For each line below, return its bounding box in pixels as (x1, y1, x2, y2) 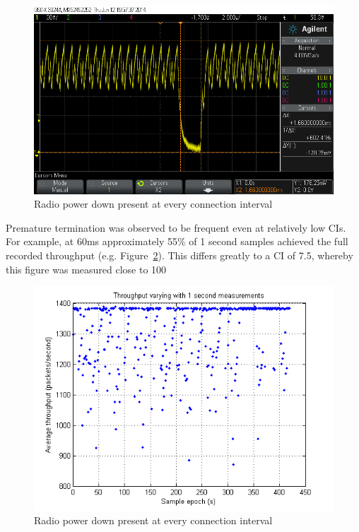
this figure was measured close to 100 (6, 261, 167, 276)
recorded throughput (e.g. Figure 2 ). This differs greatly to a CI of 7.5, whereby (6, 247, 353, 262)
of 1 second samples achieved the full (189, 234, 348, 249)
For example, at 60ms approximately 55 (6, 234, 178, 249)
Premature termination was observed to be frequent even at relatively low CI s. (6, 220, 346, 235)
